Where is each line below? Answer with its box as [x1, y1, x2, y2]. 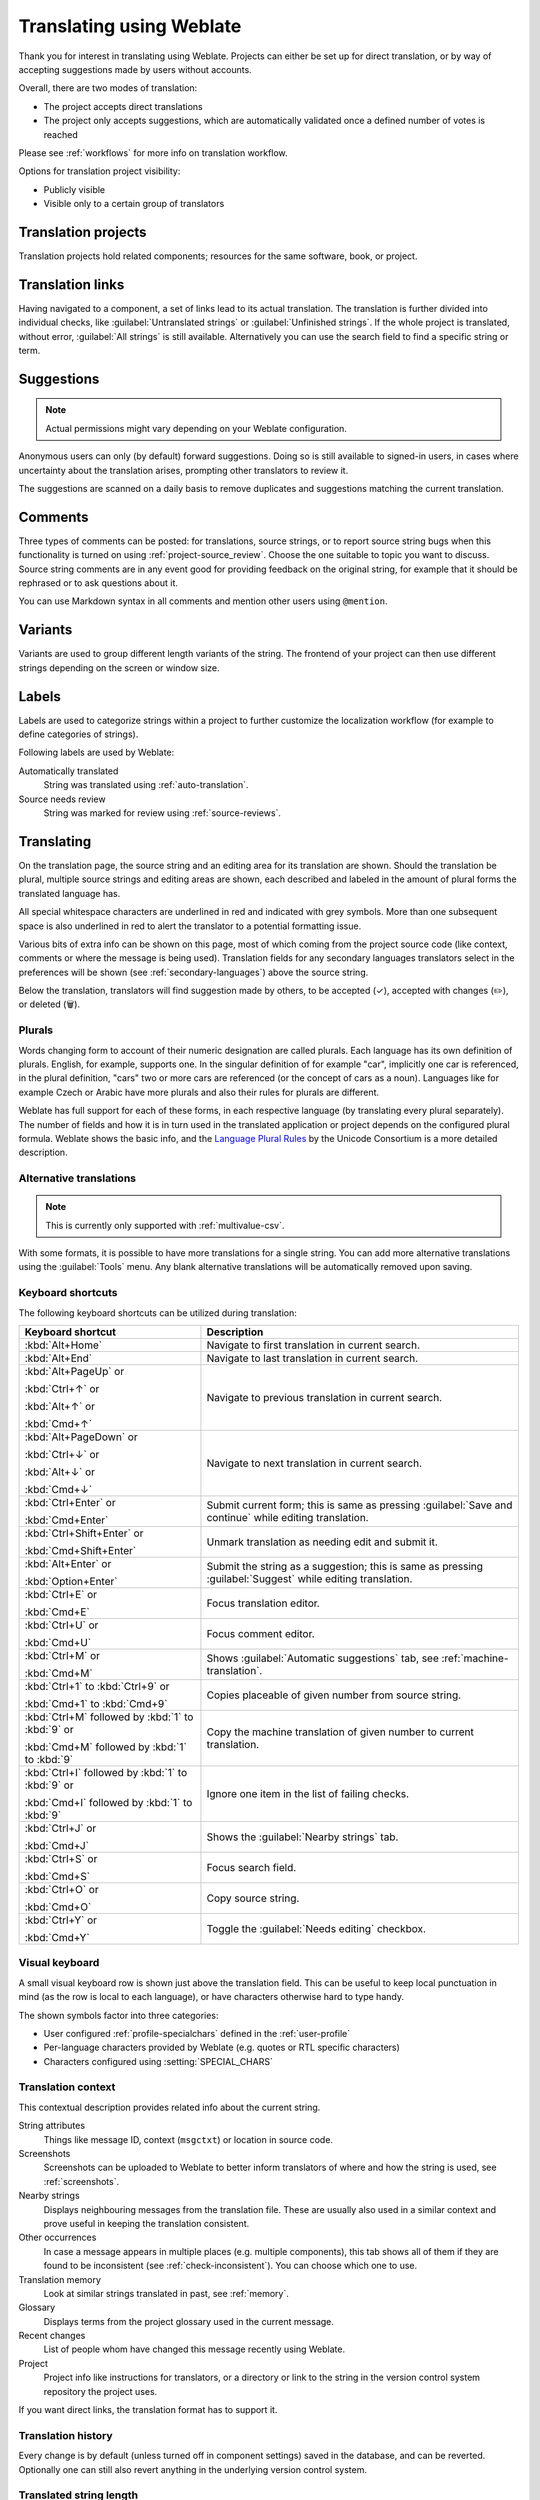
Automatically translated [18, 765, 119, 777]
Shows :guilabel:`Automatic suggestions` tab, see [206, 1651, 439, 1665]
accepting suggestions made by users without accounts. [18, 63, 252, 75]
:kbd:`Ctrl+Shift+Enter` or [24, 1526, 144, 1540]
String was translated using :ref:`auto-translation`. [43, 779, 249, 791]
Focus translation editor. [206, 1596, 320, 1610]
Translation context [18, 2080, 116, 2094]
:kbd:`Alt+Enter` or [24, 1556, 112, 1570]
